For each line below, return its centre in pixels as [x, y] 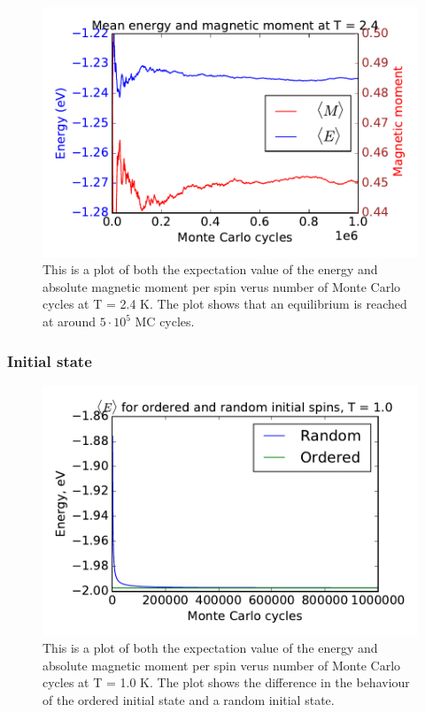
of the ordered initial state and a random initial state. [189, 699]
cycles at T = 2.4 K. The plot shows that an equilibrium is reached [225, 304]
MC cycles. [165, 322]
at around [69, 322]
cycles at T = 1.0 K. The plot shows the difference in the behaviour [226, 682]
